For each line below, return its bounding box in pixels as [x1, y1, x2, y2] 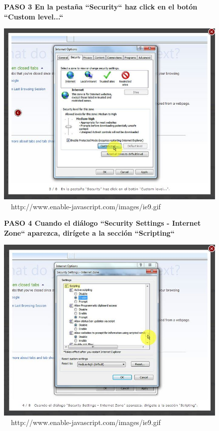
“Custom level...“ [4, 11, 63, 21]
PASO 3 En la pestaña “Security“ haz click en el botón [4, 1, 198, 11]
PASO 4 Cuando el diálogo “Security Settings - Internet [4, 218, 201, 228]
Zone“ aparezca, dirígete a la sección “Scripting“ [4, 227, 175, 238]
